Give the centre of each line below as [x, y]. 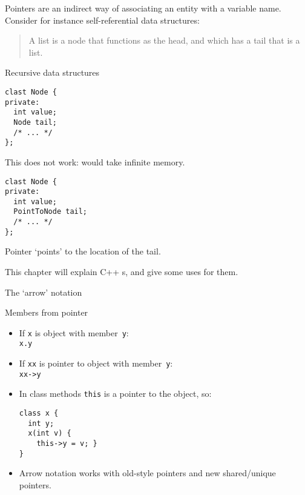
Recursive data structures [52, 72]
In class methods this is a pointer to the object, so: [115, 394]
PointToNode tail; [51, 212]
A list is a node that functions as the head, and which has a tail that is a [164, 40]
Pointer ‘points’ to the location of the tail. [83, 251]
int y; [41, 423]
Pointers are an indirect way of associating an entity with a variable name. [143, 8]
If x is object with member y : [74, 332]
